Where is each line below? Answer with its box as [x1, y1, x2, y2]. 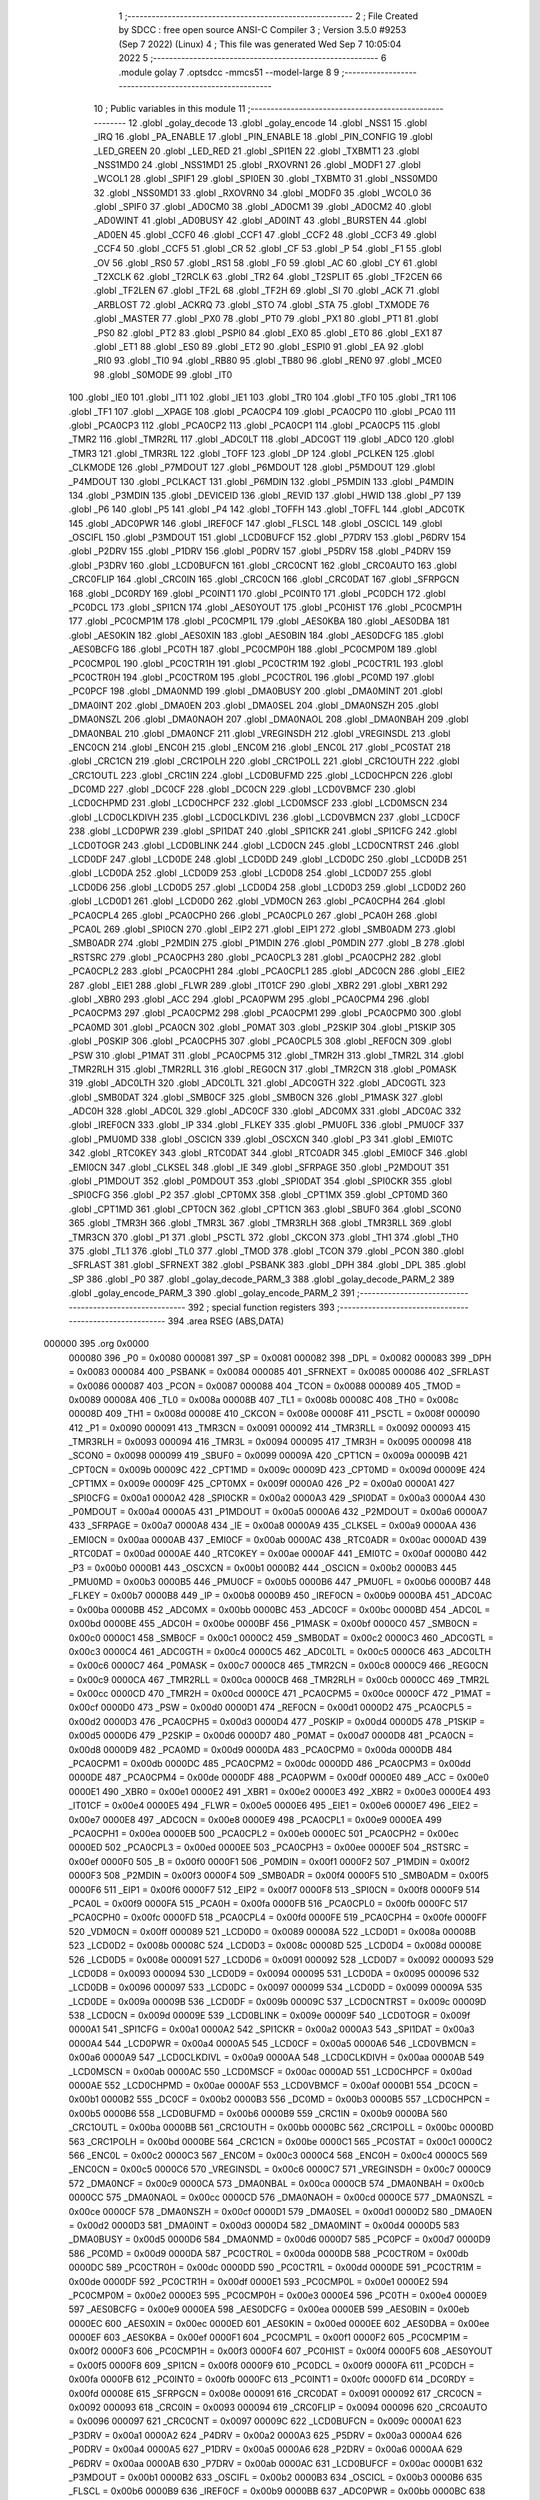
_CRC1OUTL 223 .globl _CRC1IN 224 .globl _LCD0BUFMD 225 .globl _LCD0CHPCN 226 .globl [68, 769, 453, 781]
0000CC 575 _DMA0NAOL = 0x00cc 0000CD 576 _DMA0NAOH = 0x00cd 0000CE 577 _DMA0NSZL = [68, 2191, 494, 2204]
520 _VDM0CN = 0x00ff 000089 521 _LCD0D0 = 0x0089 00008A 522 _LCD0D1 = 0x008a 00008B [68, 1925, 477, 1937]
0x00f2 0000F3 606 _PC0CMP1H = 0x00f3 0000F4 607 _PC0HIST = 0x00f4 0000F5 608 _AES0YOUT [68, 2345, 494, 2357]
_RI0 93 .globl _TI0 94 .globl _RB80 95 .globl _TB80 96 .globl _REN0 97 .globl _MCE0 [93, 355, 442, 367]
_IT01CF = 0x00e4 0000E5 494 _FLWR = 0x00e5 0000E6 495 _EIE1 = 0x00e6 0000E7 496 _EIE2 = [68, 1800, 479, 1812]
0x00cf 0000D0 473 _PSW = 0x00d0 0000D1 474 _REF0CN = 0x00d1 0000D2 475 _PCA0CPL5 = [68, 1701, 473, 1714]
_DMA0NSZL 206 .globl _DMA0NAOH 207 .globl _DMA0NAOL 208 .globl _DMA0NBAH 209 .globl [68, 713, 469, 725]
